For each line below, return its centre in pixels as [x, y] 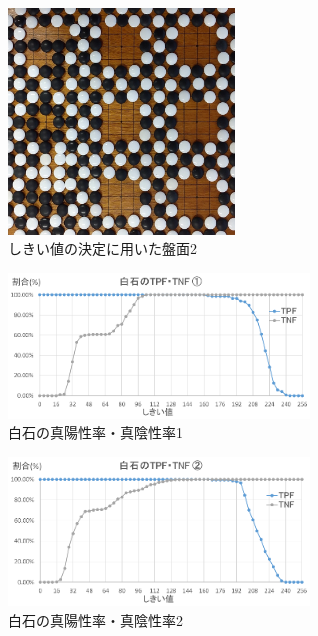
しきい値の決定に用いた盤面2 [102, 248]
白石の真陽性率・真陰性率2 [95, 619]
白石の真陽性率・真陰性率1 [95, 432]
